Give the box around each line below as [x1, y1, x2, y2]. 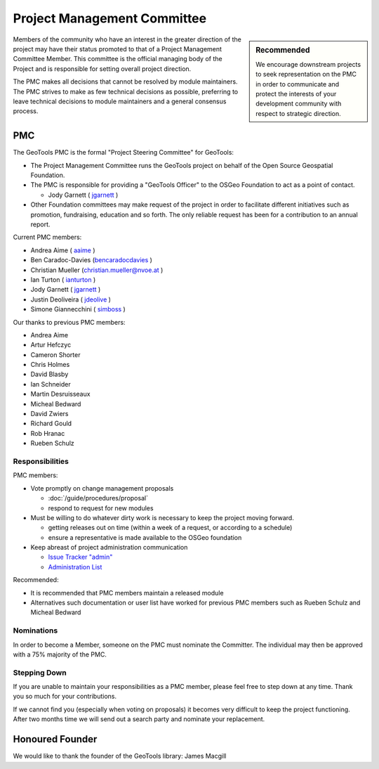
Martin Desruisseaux [30, 390, 91, 399]
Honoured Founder [13, 733, 98, 745]
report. [30, 220, 51, 228]
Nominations [13, 626, 58, 635]
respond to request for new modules [48, 503, 154, 512]
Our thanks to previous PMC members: [13, 318, 126, 326]
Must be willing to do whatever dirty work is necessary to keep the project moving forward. [30, 513, 294, 522]
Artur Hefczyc [30, 341, 72, 349]
